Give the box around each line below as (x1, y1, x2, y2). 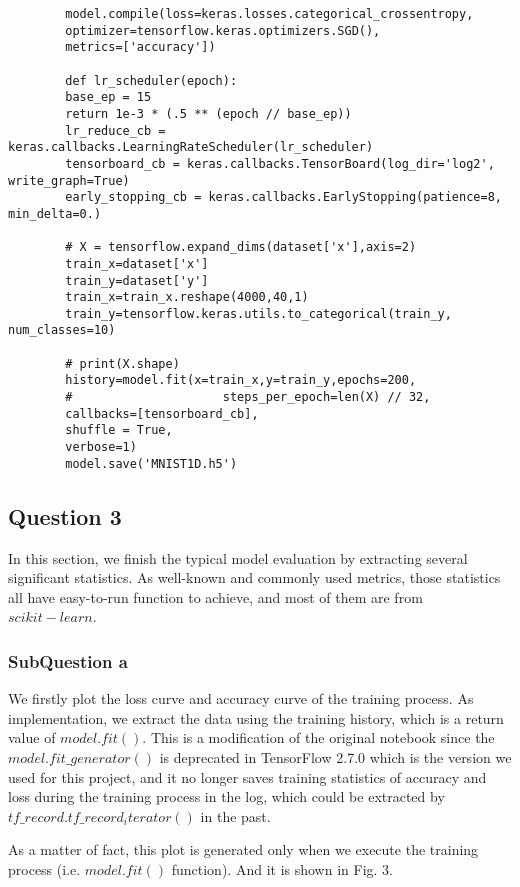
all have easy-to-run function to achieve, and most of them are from (8, 586, 423, 607)
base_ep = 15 (65, 90, 152, 105)
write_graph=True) (8, 173, 130, 188)
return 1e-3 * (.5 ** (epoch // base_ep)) (65, 106, 352, 121)
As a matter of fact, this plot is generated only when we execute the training (8, 839, 479, 860)
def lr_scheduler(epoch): (65, 73, 238, 88)
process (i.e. (8, 858, 81, 879)
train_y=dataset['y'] (65, 273, 209, 288)
